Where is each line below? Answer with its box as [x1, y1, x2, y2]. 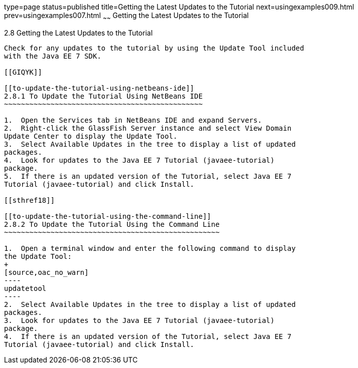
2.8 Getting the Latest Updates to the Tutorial [4, 28, 153, 37]
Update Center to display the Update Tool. [4, 132, 177, 140]
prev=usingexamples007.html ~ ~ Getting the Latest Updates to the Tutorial [4, 11, 249, 22]
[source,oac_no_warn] [4, 268, 89, 276]
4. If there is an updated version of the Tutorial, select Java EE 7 [4, 332, 292, 340]
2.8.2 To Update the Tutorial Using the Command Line [4, 220, 220, 228]
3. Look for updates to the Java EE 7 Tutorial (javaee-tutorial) [4, 316, 275, 324]
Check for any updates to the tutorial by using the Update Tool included [4, 44, 304, 52]
